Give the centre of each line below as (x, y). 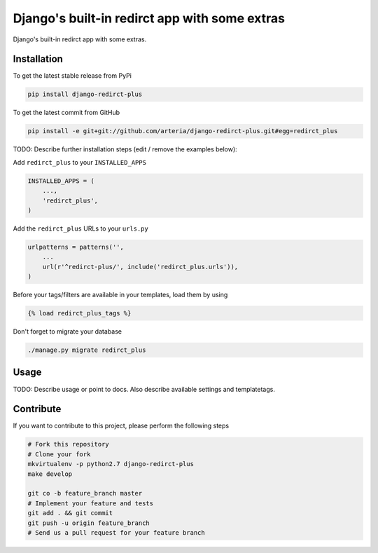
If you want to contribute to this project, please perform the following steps (121, 426)
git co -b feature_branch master (85, 493)
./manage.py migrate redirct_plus (87, 350)
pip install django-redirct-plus (85, 94)
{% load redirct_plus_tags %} (79, 313)
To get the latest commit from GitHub (66, 113)
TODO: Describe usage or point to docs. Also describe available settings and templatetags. (144, 389)
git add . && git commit (70, 513)
